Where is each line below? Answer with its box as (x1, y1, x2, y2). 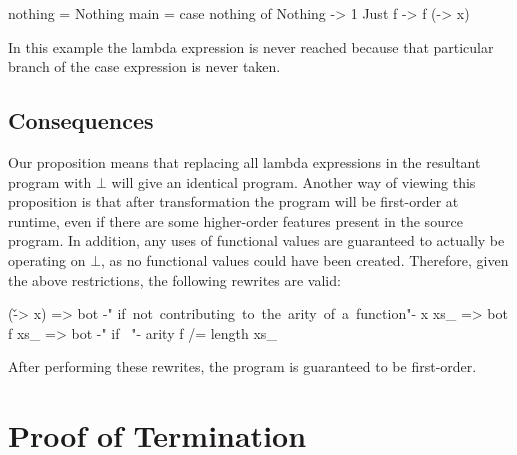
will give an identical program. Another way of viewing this (111, 171, 476, 192)
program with (8, 171, 92, 192)
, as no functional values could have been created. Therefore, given (101, 249, 509, 270)
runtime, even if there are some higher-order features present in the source (8, 210, 463, 231)
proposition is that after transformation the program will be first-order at (8, 191, 459, 212)
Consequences (8, 105, 154, 136)
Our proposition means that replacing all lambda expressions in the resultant (8, 151, 481, 172)
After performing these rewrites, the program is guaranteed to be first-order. (8, 356, 477, 377)
